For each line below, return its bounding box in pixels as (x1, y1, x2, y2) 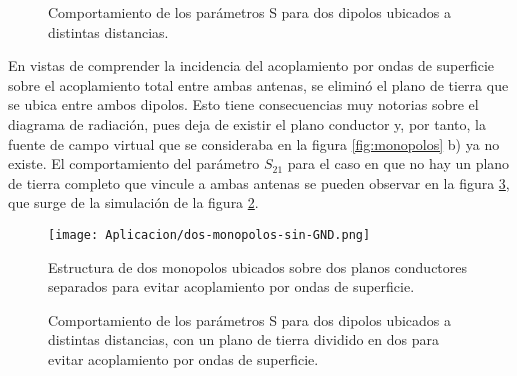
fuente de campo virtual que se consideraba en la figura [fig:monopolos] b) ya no (8, 133, 500, 154)
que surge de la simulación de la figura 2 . (8, 192, 259, 213)
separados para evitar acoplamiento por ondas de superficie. (48, 276, 415, 297)
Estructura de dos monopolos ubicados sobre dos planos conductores (48, 256, 468, 277)
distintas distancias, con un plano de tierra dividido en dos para (48, 329, 439, 350)
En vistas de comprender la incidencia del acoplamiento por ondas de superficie (8, 55, 494, 76)
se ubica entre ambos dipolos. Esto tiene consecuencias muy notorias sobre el (8, 94, 479, 115)
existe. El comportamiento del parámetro (8, 153, 260, 174)
